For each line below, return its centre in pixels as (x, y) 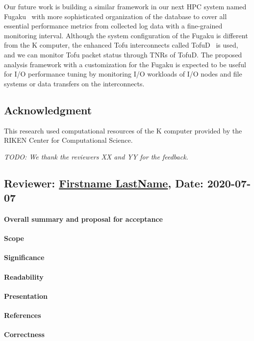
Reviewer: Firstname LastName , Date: (104, 183)
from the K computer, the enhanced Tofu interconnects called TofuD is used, (121, 45)
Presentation (26, 296)
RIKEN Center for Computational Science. (68, 140)
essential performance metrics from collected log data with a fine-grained (113, 26)
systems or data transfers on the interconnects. (74, 83)
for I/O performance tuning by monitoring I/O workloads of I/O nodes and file (123, 74)
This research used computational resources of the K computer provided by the (123, 130)
